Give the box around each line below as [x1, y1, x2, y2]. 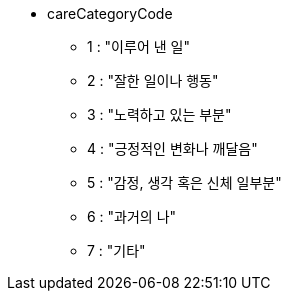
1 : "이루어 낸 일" [87, 38, 190, 55]
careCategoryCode [47, 5, 173, 22]
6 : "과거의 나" [87, 208, 177, 225]
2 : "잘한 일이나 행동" [87, 72, 219, 89]
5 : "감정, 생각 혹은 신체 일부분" [87, 174, 282, 191]
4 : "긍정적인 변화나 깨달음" [87, 140, 258, 157]
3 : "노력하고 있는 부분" [87, 106, 232, 123]
